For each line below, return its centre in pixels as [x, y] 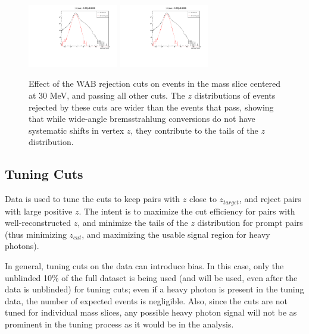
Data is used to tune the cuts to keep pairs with [93, 199]
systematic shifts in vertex [77, 130]
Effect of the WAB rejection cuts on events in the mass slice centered [155, 83]
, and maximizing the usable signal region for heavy [176, 234]
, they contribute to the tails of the [194, 130]
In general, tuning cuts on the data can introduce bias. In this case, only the [144, 266]
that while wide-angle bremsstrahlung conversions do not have [142, 119]
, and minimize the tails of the [133, 223]
